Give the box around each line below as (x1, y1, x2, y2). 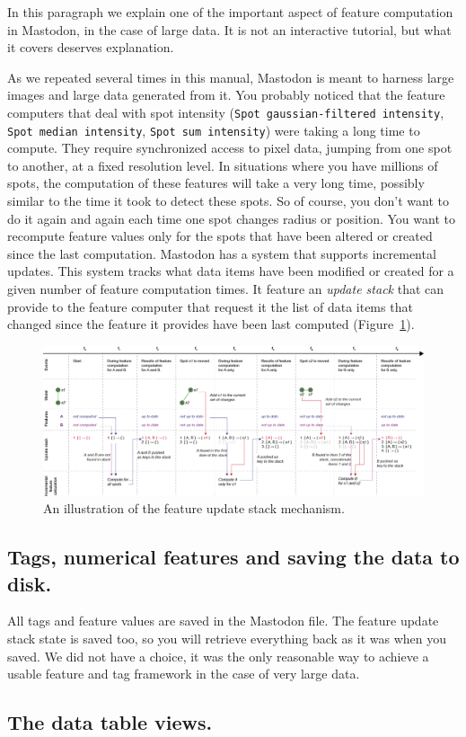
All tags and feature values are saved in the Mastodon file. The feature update (7, 611, 439, 630)
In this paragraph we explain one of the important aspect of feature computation (7, 3, 453, 21)
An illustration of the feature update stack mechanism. (43, 499, 345, 518)
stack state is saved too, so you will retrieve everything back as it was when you (7, 629, 447, 648)
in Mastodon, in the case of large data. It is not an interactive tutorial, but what (7, 20, 452, 39)
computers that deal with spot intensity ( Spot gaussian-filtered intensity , (7, 102, 444, 121)
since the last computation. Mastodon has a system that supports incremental (7, 244, 436, 262)
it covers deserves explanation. (7, 38, 174, 57)
